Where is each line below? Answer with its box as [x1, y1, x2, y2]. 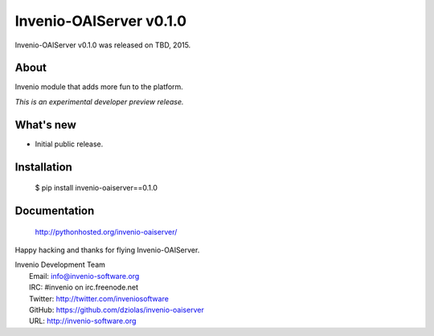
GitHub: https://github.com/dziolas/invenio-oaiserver [29, 305, 204, 314]
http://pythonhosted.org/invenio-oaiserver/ [35, 227, 178, 236]
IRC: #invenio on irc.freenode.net [29, 282, 139, 293]
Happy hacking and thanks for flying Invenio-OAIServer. [14, 245, 200, 255]
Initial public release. [35, 139, 104, 149]
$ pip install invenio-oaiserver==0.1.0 [35, 183, 158, 193]
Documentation [14, 203, 95, 217]
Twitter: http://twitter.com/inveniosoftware [29, 293, 169, 303]
